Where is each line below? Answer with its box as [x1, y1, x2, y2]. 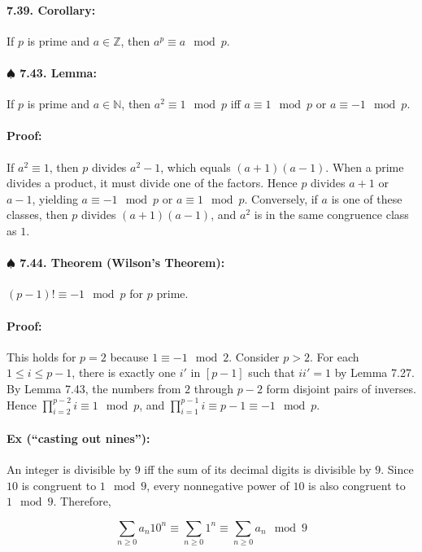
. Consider [228, 348, 280, 365]
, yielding [32, 190, 78, 207]
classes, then [7, 206, 68, 223]
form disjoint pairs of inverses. [266, 379, 416, 396]
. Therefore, [53, 493, 111, 510]
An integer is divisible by [7, 461, 132, 478]
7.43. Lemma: [20, 64, 97, 81]
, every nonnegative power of [146, 476, 289, 493]
